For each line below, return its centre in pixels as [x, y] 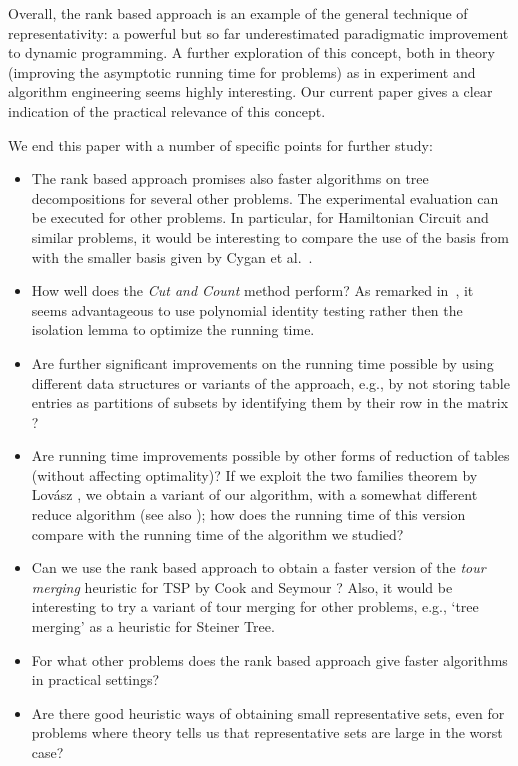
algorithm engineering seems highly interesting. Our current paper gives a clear [250, 91]
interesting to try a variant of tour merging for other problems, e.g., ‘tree [255, 606]
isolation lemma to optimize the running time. [173, 329]
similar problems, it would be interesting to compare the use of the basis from [270, 236]
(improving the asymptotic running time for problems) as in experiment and [242, 71]
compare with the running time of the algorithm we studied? [217, 533]
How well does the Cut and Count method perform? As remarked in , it [252, 290]
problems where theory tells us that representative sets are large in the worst [267, 732]
